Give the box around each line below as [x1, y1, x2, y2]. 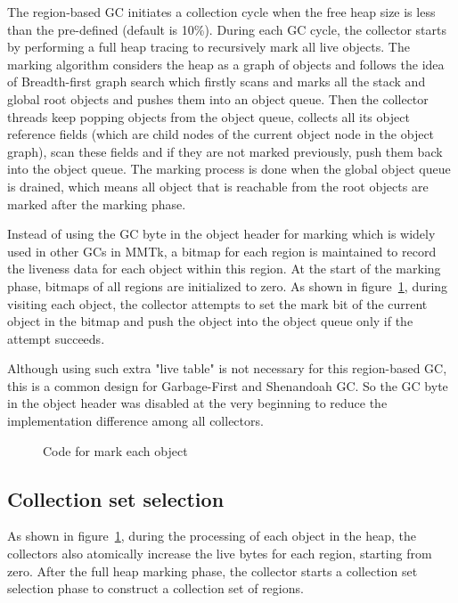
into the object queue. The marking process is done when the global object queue [7, 159, 451, 178]
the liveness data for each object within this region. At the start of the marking [7, 259, 441, 278]
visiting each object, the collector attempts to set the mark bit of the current [7, 294, 428, 313]
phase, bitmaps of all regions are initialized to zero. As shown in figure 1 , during [7, 276, 448, 295]
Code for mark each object [43, 441, 188, 460]
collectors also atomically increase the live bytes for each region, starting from [7, 544, 432, 563]
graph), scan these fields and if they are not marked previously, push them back [7, 142, 443, 160]
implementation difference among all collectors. [7, 412, 264, 430]
